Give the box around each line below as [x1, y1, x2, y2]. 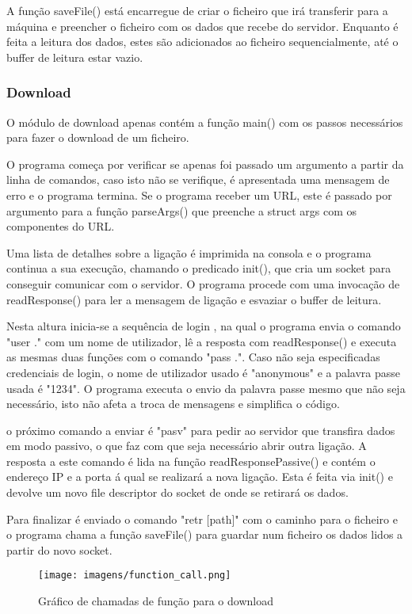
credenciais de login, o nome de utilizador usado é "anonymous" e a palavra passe [6, 364, 401, 380]
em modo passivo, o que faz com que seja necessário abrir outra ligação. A [6, 437, 367, 454]
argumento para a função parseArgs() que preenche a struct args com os [6, 202, 357, 219]
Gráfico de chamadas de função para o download [38, 593, 273, 609]
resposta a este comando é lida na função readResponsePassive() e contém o [6, 452, 376, 469]
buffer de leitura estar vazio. [6, 48, 143, 65]
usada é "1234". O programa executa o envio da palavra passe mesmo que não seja [6, 379, 406, 396]
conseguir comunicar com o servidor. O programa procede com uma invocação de [6, 275, 400, 292]
